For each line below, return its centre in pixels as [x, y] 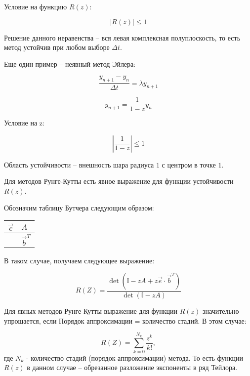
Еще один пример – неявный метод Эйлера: [70, 63]
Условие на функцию [36, 6]
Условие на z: [24, 123]
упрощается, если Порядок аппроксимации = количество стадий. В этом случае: [125, 320]
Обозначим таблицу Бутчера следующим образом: [79, 207]
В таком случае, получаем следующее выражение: [79, 261]
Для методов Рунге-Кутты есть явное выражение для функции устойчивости [119, 181]
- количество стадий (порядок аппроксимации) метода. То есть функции [134, 357]
